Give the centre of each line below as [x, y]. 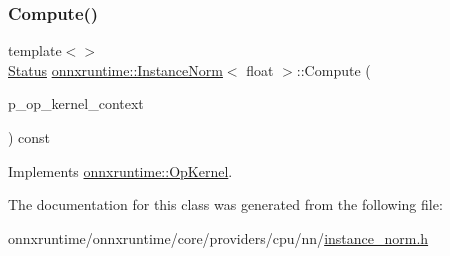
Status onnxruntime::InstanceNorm [115, 69]
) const [29, 137]
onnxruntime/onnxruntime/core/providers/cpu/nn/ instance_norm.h [218, 237]
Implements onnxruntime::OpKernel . [120, 170]
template [35, 50]
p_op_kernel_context [76, 103]
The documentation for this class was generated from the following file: [225, 204]
